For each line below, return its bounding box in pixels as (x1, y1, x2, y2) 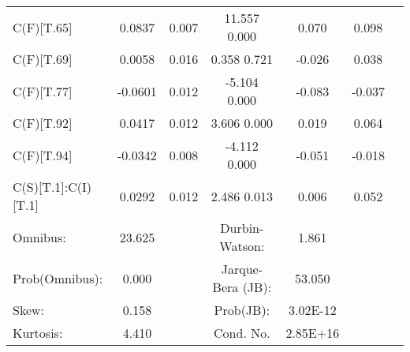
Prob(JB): (214, 301, 270, 319)
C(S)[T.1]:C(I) (13, 178, 92, 196)
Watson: (219, 237, 265, 255)
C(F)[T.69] (13, 50, 73, 68)
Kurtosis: (13, 324, 63, 342)
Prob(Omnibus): (13, 268, 103, 287)
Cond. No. (214, 324, 270, 342)
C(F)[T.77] (13, 81, 73, 100)
